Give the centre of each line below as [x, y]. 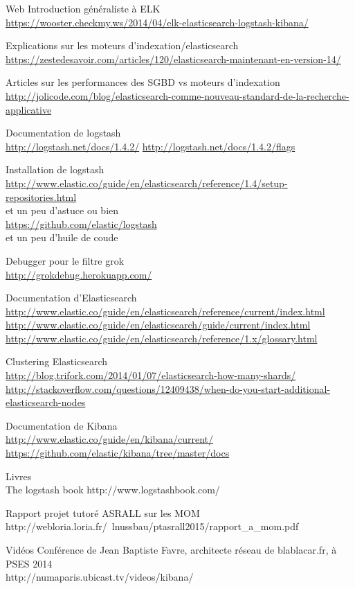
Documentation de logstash [63, 133]
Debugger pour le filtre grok [65, 260]
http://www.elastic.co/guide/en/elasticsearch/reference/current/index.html [165, 311]
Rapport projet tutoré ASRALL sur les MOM [103, 512]
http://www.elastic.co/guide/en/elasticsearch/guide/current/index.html [158, 325]
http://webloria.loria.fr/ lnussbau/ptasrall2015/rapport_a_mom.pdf [152, 526]
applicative [29, 109]
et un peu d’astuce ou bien [62, 210]
